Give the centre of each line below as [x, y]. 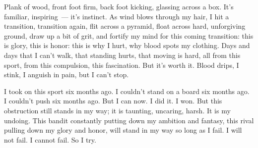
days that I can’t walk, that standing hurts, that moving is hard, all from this [122, 55]
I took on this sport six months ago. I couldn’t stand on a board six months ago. [127, 91]
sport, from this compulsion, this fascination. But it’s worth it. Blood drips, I [122, 65]
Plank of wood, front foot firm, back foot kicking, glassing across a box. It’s [119, 6]
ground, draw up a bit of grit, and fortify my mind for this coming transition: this [129, 35]
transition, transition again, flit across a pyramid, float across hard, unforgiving [125, 26]
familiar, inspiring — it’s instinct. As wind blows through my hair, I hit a [117, 16]
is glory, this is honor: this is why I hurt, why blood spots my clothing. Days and [127, 45]
